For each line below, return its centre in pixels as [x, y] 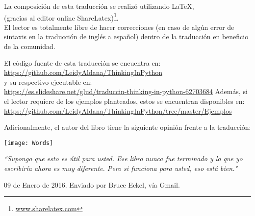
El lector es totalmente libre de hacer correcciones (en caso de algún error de [119, 27]
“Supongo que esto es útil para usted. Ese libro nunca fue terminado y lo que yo [123, 158]
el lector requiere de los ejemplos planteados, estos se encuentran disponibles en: [124, 101]
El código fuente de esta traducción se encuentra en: [82, 62]
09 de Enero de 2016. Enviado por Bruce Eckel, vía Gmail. [92, 184]
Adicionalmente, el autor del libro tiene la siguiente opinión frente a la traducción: [127, 127]
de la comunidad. [30, 46]
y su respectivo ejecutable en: [48, 82]
